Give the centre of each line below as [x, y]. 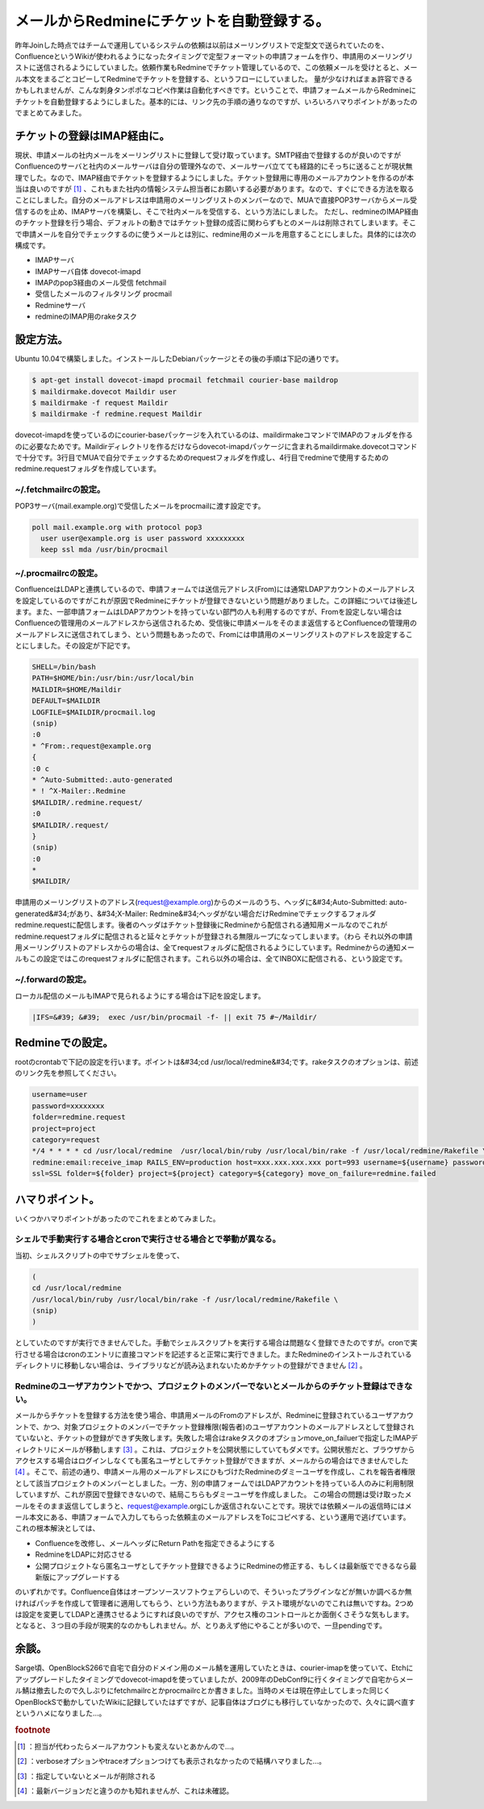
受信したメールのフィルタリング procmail [104, 294]
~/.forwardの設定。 [53, 980]
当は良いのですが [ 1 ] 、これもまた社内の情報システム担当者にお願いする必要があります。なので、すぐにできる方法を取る [215, 189]
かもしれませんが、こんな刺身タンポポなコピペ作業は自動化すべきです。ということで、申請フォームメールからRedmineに [216, 90]
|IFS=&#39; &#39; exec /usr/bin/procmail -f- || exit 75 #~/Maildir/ [175, 1017]
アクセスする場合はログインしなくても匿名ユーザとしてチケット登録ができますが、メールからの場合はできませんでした [212, 1461]
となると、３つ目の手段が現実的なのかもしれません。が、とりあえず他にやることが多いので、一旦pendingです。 [201, 1626]
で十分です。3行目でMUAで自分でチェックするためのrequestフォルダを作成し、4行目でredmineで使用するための [202, 458]
